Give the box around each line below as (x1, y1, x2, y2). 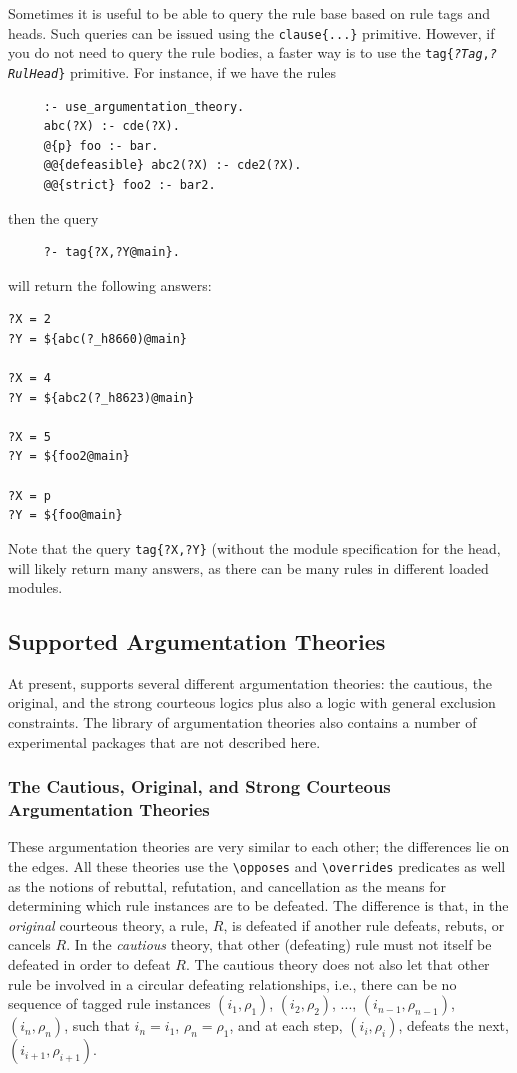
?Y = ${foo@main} (8, 508, 123, 523)
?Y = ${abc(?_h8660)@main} (8, 331, 187, 346)
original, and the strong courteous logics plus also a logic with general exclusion (8, 692, 496, 713)
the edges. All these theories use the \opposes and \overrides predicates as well (8, 856, 506, 876)
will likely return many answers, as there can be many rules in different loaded (8, 557, 489, 578)
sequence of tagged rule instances (8, 993, 211, 1014)
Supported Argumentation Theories (8, 626, 386, 657)
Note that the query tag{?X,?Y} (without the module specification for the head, (8, 537, 501, 558)
